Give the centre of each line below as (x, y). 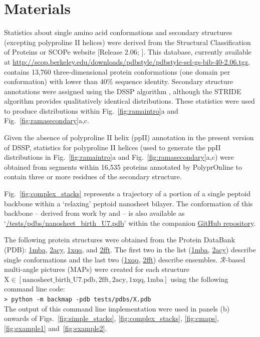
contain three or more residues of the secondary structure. (93, 177)
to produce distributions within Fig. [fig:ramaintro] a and (91, 110)
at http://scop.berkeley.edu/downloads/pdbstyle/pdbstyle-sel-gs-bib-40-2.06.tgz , (127, 61)
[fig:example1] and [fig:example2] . (56, 328)
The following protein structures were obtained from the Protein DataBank (120, 240)
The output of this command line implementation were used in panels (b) (117, 308)
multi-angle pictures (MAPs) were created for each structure (97, 269)
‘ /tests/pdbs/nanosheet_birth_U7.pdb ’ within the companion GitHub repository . (130, 223)
